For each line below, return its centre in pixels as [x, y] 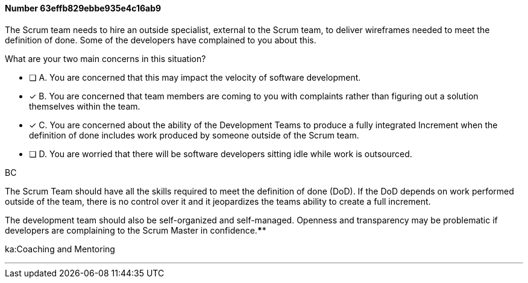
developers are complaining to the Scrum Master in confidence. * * [136, 230]
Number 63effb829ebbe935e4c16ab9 [83, 8]
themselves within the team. [85, 106]
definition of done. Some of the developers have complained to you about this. [161, 40]
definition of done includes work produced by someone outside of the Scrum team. [194, 135]
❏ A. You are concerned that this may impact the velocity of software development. [195, 77]
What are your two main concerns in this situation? [105, 58]
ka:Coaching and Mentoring [60, 249]
